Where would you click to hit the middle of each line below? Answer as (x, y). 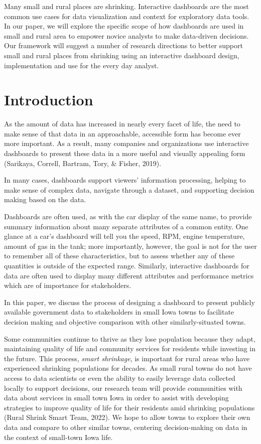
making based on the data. (45, 199)
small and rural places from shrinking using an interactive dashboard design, (122, 55)
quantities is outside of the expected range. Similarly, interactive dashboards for (127, 265)
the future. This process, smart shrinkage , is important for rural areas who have (127, 358)
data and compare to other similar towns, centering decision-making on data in (126, 427)
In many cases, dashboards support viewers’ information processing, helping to (125, 180)
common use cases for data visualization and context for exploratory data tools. (127, 16)
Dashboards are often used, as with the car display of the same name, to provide (128, 216)
